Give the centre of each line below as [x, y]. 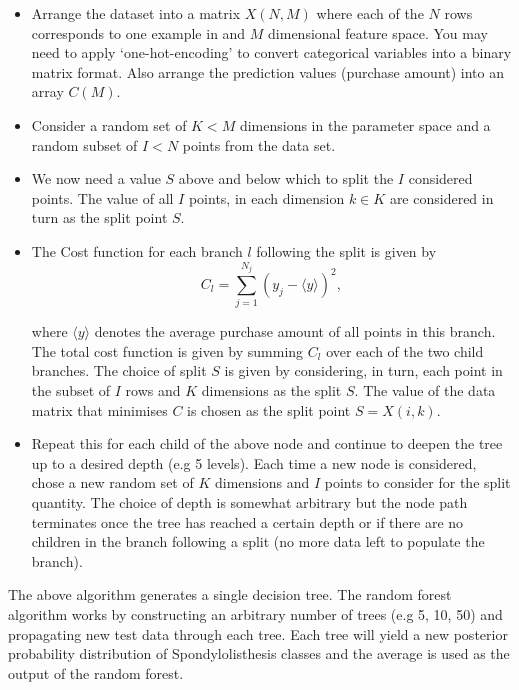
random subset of [84, 144]
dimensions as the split [271, 390]
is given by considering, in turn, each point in [363, 370]
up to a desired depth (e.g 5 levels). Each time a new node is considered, [254, 462]
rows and [153, 390]
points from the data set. [259, 144]
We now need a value [96, 178]
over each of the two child [405, 350]
